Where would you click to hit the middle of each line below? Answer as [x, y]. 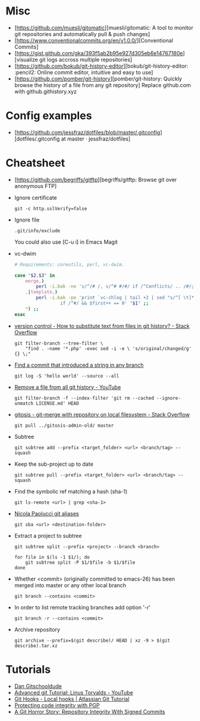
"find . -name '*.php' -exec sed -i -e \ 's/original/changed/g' [109, 348]
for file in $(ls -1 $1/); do [52, 557]
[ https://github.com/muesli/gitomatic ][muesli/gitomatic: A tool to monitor [104, 28]
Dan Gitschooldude [38, 686]
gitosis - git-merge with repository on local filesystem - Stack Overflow [102, 414]
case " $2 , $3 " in [34, 275]
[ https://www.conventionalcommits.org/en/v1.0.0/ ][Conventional [93, 40]
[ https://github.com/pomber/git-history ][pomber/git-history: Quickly [98, 79]
